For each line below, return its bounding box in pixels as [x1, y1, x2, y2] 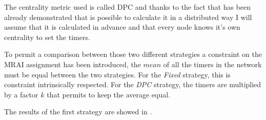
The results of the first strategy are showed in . [4, 106, 152, 117]
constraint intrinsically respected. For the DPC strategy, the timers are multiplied [4, 79, 261, 90]
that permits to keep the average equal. [47, 89, 171, 99]
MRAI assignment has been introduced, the [4, 58, 141, 69]
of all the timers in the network [163, 58, 262, 69]
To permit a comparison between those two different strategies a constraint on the [4, 49, 262, 59]
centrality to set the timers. [4, 31, 90, 42]
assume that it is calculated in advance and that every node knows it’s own [4, 22, 240, 32]
